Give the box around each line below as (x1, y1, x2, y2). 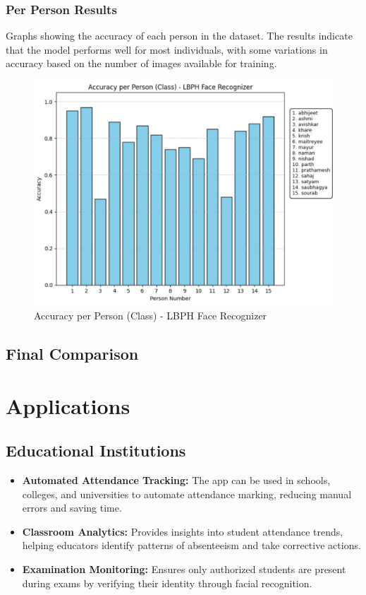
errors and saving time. (22, 500, 122, 515)
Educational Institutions (6, 440, 186, 461)
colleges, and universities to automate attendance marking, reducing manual (22, 486, 352, 501)
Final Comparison (6, 343, 139, 364)
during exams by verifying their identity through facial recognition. (22, 575, 312, 590)
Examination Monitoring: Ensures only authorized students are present (22, 561, 346, 576)
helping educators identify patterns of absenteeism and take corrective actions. (22, 538, 361, 553)
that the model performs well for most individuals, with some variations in (6, 42, 328, 57)
